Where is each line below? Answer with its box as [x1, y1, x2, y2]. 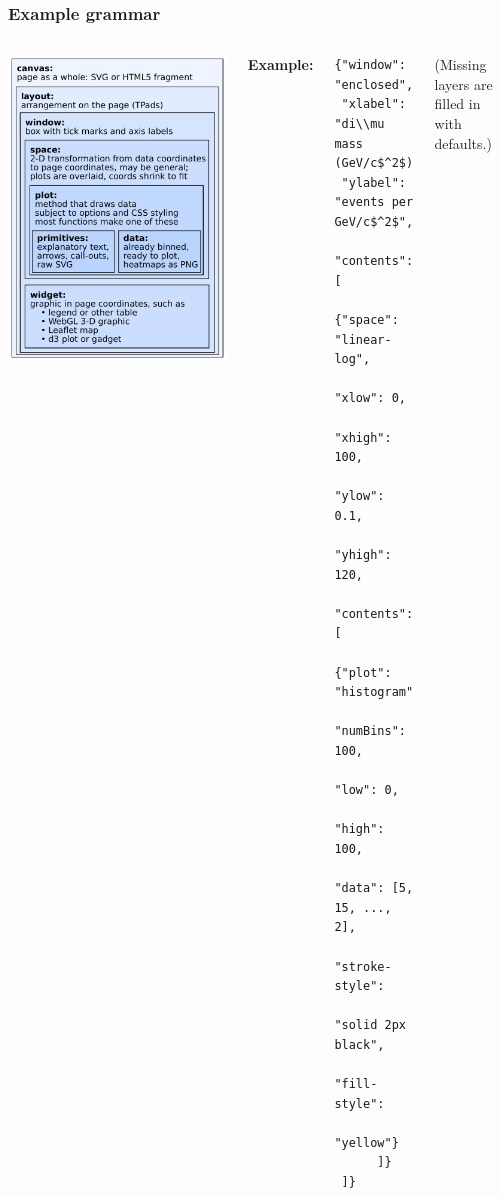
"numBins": [334, 724, 406, 739]
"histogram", [334, 685, 421, 700]
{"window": [334, 58, 406, 73]
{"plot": [334, 665, 392, 680]
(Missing [434, 54, 487, 75]
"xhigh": [334, 430, 392, 445]
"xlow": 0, [334, 391, 406, 406]
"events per [334, 195, 414, 210]
